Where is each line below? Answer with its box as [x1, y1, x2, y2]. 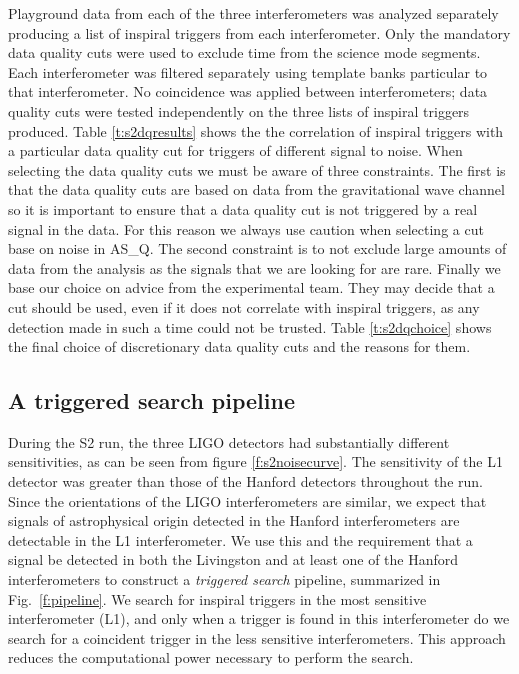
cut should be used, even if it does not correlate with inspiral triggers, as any [8, 296, 480, 317]
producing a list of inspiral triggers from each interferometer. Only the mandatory [8, 22, 511, 43]
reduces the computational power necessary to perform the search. [8, 647, 414, 668]
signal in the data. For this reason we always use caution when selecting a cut [8, 218, 484, 239]
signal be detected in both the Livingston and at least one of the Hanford [8, 549, 459, 570]
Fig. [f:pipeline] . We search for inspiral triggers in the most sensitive [8, 588, 427, 609]
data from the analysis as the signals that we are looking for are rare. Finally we [8, 257, 501, 278]
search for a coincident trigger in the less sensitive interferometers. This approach [8, 627, 506, 648]
